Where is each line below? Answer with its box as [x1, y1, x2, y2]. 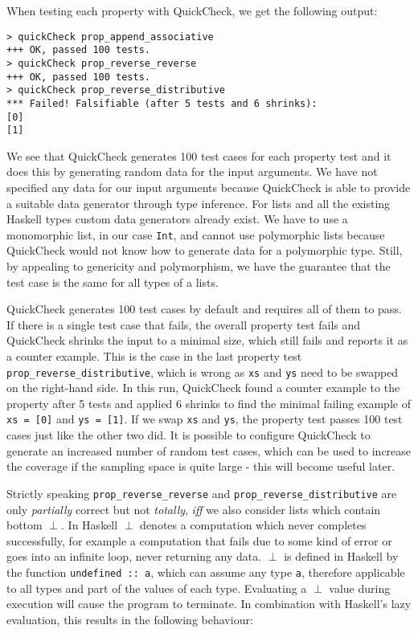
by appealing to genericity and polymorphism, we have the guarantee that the [6, 258, 391, 275]
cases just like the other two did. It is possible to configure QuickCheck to [6, 427, 371, 443]
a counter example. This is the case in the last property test [6, 348, 302, 365]
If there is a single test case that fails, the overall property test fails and [6, 316, 361, 333]
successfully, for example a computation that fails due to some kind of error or [6, 532, 392, 549]
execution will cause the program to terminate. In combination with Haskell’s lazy [6, 595, 412, 612]
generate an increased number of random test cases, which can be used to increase [6, 442, 412, 459]
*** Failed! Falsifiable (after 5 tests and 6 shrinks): [6, 97, 318, 109]
